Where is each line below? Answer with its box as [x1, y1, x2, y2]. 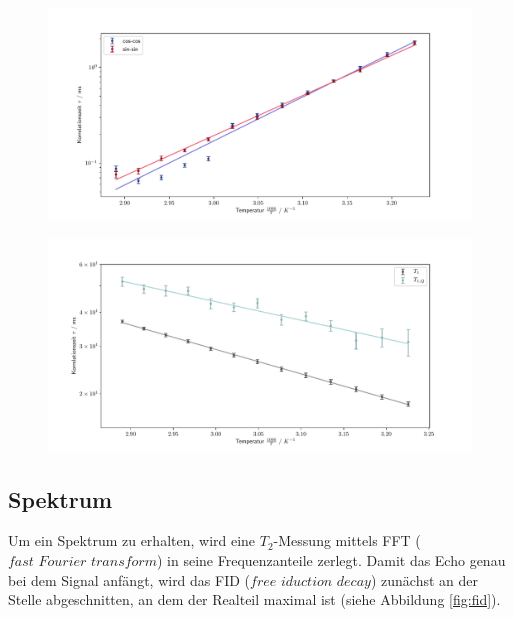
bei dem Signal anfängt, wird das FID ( [8, 569, 251, 590]
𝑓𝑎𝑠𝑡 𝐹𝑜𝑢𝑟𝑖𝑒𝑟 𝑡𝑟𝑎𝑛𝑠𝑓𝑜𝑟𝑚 [8, 554, 157, 569]
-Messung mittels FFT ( [273, 530, 421, 551]
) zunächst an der [370, 569, 478, 590]
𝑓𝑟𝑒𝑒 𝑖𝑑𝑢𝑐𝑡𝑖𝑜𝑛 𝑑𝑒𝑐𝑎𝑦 [250, 574, 371, 589]
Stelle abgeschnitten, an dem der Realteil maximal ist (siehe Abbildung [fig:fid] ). [8, 589, 501, 610]
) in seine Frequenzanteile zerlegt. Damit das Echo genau [156, 549, 506, 570]
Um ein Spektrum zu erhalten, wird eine [8, 530, 256, 551]
